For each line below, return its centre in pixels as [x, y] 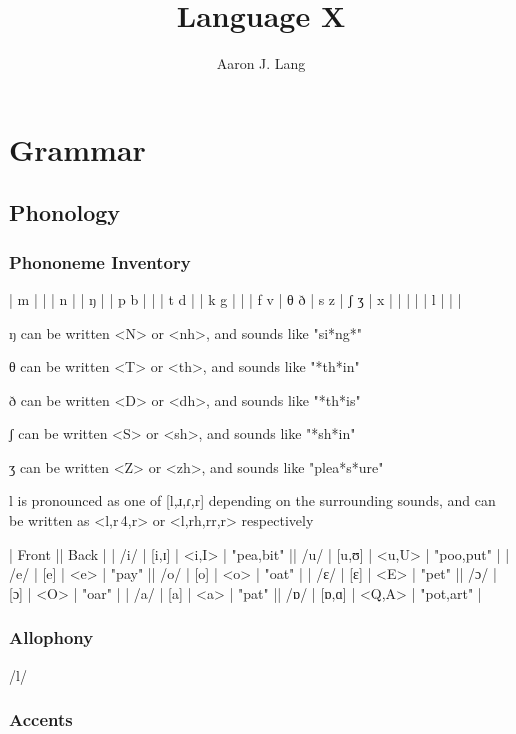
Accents [41, 719]
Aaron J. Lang [261, 63]
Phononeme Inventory [100, 261]
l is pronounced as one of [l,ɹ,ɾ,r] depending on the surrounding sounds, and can [252, 500]
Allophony [51, 637]
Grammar [77, 148]
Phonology [65, 212]
